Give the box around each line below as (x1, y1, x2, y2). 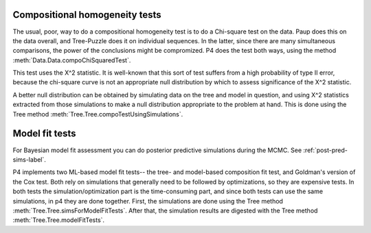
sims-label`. (12, 155, 46, 164)
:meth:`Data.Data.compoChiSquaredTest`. (12, 56, 131, 64)
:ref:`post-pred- (303, 146, 348, 154)
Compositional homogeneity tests (12, 9, 161, 21)
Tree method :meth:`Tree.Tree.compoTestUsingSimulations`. (12, 110, 183, 118)
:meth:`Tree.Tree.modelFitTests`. (12, 216, 105, 224)
